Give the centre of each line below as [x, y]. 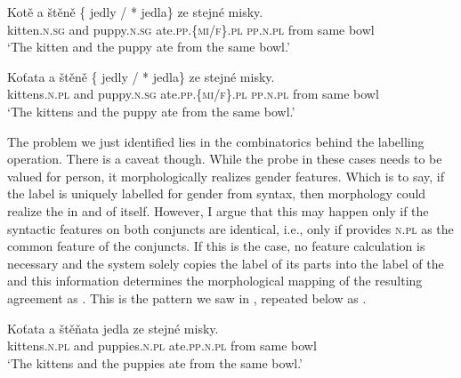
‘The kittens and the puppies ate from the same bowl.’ [155, 362]
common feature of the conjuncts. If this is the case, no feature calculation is [216, 246]
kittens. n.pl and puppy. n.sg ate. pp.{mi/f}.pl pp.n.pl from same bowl [193, 94]
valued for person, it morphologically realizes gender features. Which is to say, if [226, 176]
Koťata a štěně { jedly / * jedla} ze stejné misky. [141, 76]
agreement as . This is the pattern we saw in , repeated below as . [187, 298]
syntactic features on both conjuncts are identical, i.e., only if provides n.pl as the [230, 228]
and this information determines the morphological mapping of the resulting [215, 281]
